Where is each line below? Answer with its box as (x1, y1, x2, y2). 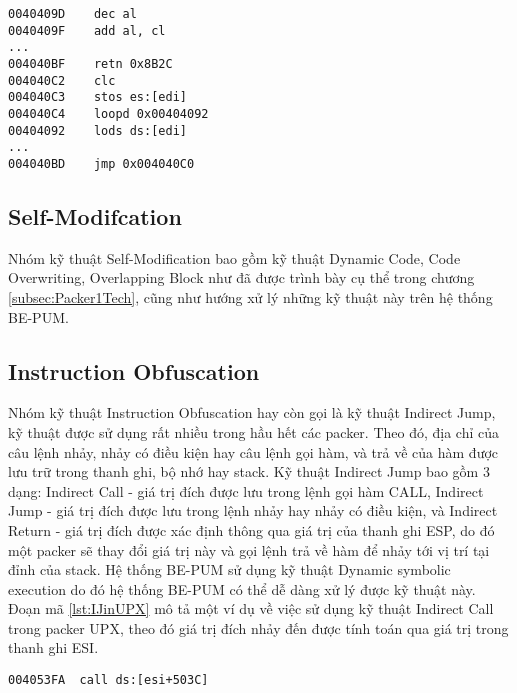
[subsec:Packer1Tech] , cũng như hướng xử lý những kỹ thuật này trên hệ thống (8, 286, 493, 307)
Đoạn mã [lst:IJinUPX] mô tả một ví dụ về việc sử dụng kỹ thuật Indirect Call (8, 598, 494, 619)
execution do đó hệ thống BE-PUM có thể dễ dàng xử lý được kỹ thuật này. (8, 578, 476, 599)
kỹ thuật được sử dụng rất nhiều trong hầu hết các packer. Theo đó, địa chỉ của (8, 421, 499, 442)
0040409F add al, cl (8, 23, 166, 38)
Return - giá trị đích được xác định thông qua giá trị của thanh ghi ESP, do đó (8, 519, 495, 540)
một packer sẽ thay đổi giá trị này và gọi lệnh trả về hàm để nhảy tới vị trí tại (8, 539, 490, 560)
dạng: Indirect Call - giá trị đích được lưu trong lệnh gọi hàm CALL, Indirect (8, 480, 484, 501)
